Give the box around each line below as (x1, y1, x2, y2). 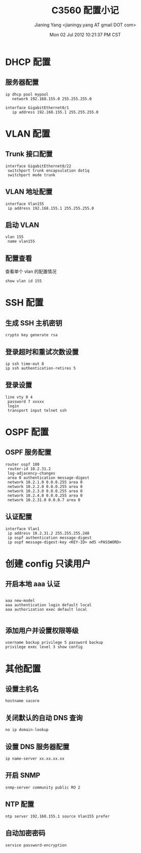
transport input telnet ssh (7, 408, 67, 413)
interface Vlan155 (5, 201, 44, 206)
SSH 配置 (5, 297, 44, 309)
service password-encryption (5, 842, 67, 848)
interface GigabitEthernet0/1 (5, 105, 69, 110)
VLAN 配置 (5, 128, 51, 140)
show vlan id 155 (5, 279, 42, 284)
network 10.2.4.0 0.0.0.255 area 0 (7, 493, 83, 498)
